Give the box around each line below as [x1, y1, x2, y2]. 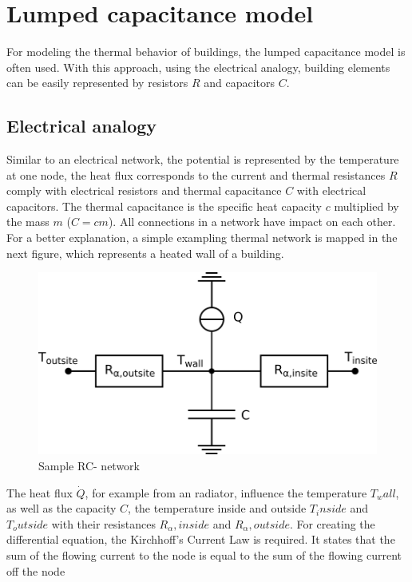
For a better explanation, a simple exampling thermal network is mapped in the [6, 229, 398, 246]
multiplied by [334, 197, 399, 214]
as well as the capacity [6, 500, 117, 517]
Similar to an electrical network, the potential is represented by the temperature [6, 151, 399, 168]
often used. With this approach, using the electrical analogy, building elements [6, 58, 390, 75]
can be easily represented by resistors [6, 74, 188, 91]
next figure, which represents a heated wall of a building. [6, 244, 284, 261]
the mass [6, 213, 50, 230]
